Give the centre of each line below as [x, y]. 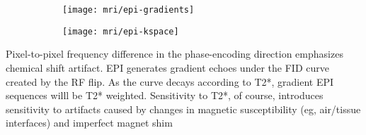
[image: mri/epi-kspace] [121, 31]
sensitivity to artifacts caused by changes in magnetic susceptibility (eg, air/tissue [183, 109]
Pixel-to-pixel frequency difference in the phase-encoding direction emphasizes [175, 54]
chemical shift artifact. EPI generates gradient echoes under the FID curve [167, 67]
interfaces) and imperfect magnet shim [89, 123]
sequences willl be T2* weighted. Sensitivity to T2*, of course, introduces [165, 95]
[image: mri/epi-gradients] [128, 10]
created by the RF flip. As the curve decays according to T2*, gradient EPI [170, 81]
